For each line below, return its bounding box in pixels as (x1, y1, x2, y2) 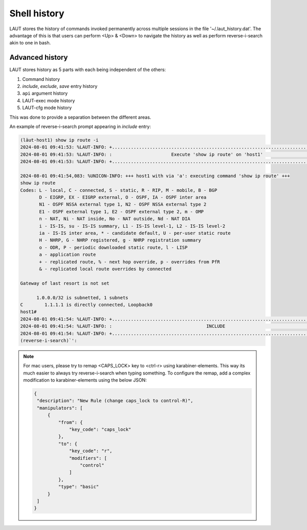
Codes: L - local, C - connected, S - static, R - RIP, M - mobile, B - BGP (20, 187, 217, 193)
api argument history (22, 90, 68, 97)
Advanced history (9, 53, 68, 62)
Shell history (9, 8, 64, 19)
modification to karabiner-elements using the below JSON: (23, 377, 147, 383)
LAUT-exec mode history (22, 97, 75, 103)
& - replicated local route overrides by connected (39, 266, 171, 272)
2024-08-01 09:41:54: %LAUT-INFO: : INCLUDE (20, 323, 226, 329)
